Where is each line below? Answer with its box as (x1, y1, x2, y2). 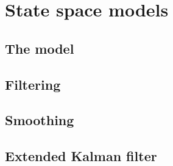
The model (5, 38, 74, 57)
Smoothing (5, 110, 74, 129)
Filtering (5, 74, 61, 93)
